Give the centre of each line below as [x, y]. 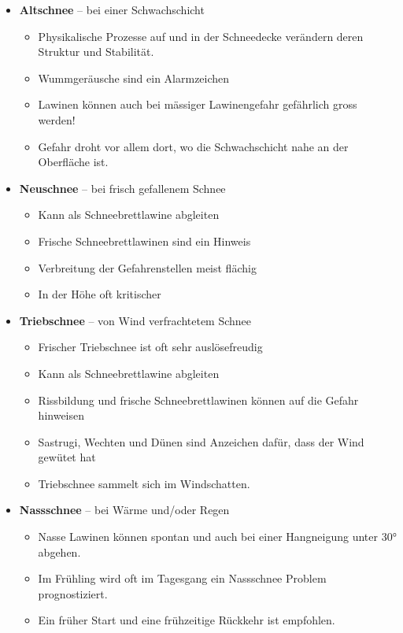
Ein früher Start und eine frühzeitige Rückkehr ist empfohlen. [187, 620]
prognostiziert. [73, 593]
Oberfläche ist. [73, 162]
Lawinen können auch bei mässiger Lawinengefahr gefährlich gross [198, 104]
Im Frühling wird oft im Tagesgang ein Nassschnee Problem [182, 578]
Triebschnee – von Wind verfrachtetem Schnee [135, 320]
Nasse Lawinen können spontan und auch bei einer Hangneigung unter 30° [217, 537]
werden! [57, 119]
